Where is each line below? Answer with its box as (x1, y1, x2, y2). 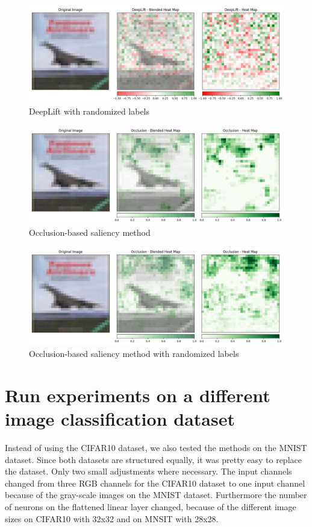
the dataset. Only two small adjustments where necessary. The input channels (5, 465, 292, 478)
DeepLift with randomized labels (29, 105, 150, 118)
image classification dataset (5, 406, 235, 431)
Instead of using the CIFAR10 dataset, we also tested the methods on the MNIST (5, 441, 307, 454)
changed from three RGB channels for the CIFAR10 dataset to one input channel (5, 476, 305, 489)
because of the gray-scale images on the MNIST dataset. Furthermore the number (5, 488, 307, 501)
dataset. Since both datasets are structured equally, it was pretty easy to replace (5, 453, 302, 465)
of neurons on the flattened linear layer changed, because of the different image (5, 500, 296, 513)
